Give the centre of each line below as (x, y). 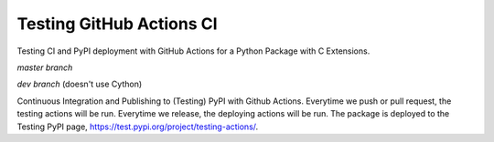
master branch (45, 67)
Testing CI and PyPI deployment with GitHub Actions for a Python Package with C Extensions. (193, 51)
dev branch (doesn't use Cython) (80, 84)
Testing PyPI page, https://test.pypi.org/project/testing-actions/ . (138, 127)
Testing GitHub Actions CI (118, 24)
